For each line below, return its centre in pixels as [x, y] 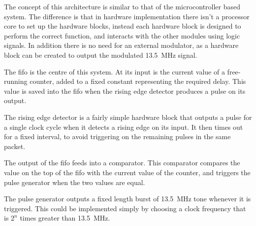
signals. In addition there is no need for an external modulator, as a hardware [121, 45]
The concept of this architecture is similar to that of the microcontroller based [122, 6]
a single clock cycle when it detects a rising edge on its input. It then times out [124, 127]
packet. [15, 146]
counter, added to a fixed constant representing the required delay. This [138, 81]
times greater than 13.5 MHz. [65, 218]
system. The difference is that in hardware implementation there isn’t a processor [127, 16]
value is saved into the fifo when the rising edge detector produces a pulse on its [125, 91]
